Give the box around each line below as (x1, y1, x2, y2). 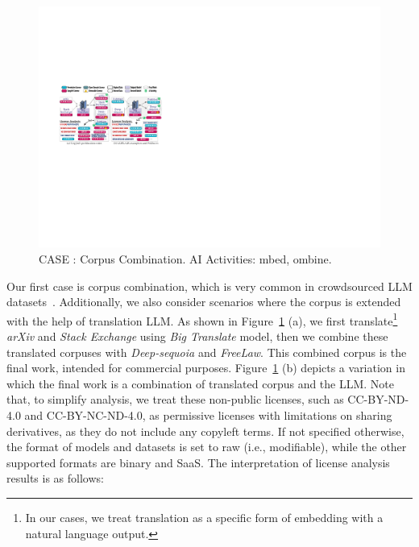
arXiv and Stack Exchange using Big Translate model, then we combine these (6, 327, 388, 344)
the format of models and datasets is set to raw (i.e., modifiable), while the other (6, 438, 407, 455)
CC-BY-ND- (347, 391, 409, 408)
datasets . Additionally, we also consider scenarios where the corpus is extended (6, 293, 401, 310)
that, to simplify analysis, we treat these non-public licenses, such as (6, 391, 344, 408)
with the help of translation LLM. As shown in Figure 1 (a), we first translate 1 (6, 309, 398, 329)
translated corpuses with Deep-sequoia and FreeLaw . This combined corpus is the (6, 343, 407, 360)
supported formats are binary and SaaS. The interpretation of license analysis (6, 454, 390, 470)
